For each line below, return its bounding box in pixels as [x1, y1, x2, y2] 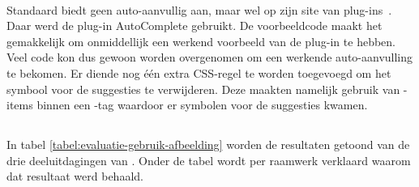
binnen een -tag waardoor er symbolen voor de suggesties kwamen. [36, 96, 368, 113]
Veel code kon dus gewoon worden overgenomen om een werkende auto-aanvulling [6, 49, 413, 66]
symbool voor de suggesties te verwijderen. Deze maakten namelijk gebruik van [6, 80, 400, 97]
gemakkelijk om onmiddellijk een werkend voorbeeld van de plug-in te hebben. [6, 32, 395, 49]
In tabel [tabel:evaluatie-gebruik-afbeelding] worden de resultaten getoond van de [6, 136, 410, 153]
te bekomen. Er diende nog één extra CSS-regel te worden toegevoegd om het [6, 64, 391, 81]
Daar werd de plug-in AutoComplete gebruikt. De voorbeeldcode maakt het [6, 17, 383, 34]
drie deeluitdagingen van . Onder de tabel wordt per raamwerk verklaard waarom [6, 151, 411, 168]
